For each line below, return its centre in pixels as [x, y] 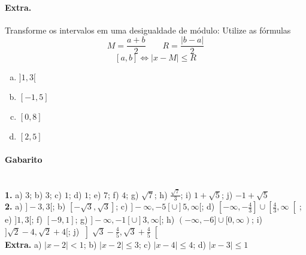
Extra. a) [23, 244]
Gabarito [24, 160]
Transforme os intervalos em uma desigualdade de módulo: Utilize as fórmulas [148, 30]
